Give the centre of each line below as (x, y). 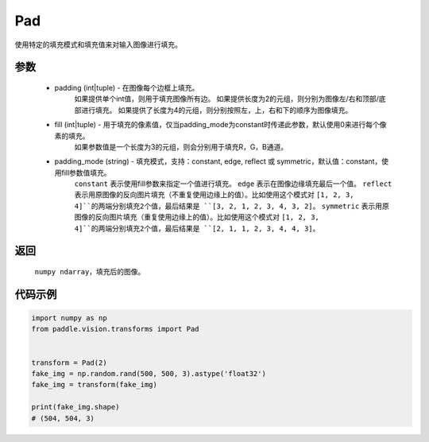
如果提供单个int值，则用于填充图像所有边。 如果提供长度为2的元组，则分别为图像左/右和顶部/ (226, 99)
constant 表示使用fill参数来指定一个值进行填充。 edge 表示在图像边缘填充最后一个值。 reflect (233, 184)
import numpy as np (69, 318)
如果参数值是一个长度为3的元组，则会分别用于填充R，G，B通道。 (181, 146)
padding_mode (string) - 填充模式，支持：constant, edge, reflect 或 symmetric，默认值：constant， (218, 161)
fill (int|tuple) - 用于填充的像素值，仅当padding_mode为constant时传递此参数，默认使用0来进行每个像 (220, 125)
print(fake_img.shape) (75, 407)
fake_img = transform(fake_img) (95, 385)
